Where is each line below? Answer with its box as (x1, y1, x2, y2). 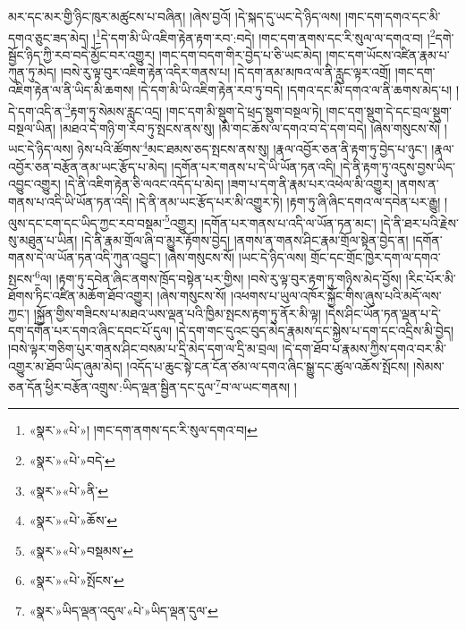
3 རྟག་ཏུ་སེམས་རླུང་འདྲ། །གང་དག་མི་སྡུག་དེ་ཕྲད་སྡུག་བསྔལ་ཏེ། (64, 98, 322, 120)
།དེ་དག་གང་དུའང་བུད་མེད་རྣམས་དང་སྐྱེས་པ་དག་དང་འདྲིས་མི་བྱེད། (175, 321, 454, 340)
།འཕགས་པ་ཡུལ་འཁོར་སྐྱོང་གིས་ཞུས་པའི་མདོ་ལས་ (230, 286, 442, 305)
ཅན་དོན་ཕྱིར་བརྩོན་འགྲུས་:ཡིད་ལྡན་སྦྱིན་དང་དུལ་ (8, 377, 216, 395)
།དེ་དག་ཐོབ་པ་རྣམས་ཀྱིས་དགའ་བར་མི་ (282, 338, 447, 357)
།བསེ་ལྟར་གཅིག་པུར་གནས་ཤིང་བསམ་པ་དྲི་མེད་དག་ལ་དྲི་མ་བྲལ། (8, 338, 278, 357)
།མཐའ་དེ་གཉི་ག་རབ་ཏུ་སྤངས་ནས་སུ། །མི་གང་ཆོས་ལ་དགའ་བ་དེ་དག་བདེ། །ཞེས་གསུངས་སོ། (59, 118, 441, 137)
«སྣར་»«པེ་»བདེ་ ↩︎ (29, 451, 115, 469)
